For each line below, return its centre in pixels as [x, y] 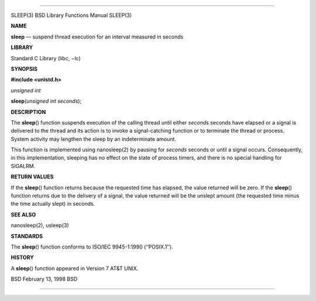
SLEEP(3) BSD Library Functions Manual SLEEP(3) [71, 15]
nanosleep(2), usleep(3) [40, 226]
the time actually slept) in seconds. [53, 204]
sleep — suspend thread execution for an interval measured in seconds [97, 37]
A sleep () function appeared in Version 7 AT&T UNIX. [75, 268]
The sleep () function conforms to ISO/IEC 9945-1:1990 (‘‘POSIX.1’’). [92, 247]
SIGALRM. [23, 166]
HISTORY [23, 258]
